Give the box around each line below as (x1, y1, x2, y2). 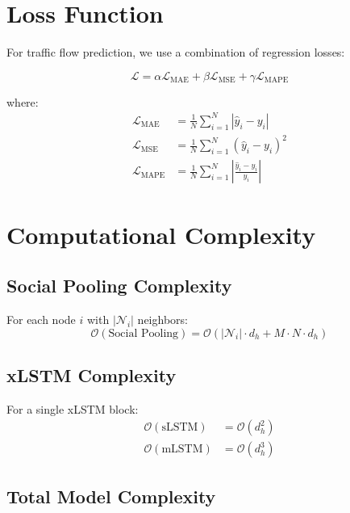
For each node (6, 310, 76, 327)
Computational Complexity (6, 217, 316, 250)
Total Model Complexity (6, 483, 216, 508)
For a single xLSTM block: (6, 400, 139, 417)
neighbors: (137, 310, 188, 327)
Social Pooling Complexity (6, 273, 232, 298)
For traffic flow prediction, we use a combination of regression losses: (6, 44, 345, 61)
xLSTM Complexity (6, 362, 177, 387)
